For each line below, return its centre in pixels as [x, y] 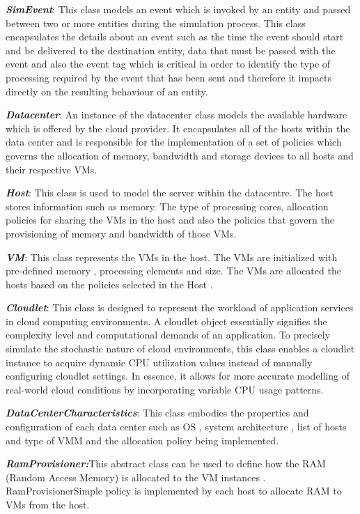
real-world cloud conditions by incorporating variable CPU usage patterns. [165, 389]
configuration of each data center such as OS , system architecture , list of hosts [176, 427]
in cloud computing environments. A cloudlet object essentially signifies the [166, 321]
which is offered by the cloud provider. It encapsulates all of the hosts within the [178, 128]
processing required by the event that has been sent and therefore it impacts [169, 77]
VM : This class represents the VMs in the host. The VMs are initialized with [172, 257]
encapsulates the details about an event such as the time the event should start [175, 37]
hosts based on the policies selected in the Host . [109, 284]
